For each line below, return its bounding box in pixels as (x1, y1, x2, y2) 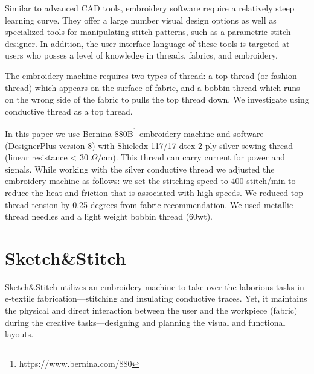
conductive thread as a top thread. (5, 104, 133, 117)
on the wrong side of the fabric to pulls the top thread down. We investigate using (5, 93, 309, 106)
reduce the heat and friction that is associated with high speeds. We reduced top (5, 186, 304, 198)
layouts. (5, 328, 34, 340)
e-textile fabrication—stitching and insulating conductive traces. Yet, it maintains (5, 292, 307, 305)
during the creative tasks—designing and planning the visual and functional (5, 315, 286, 328)
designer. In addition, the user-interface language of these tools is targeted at (5, 37, 290, 49)
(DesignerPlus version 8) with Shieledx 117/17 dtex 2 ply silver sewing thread (5, 139, 293, 151)
